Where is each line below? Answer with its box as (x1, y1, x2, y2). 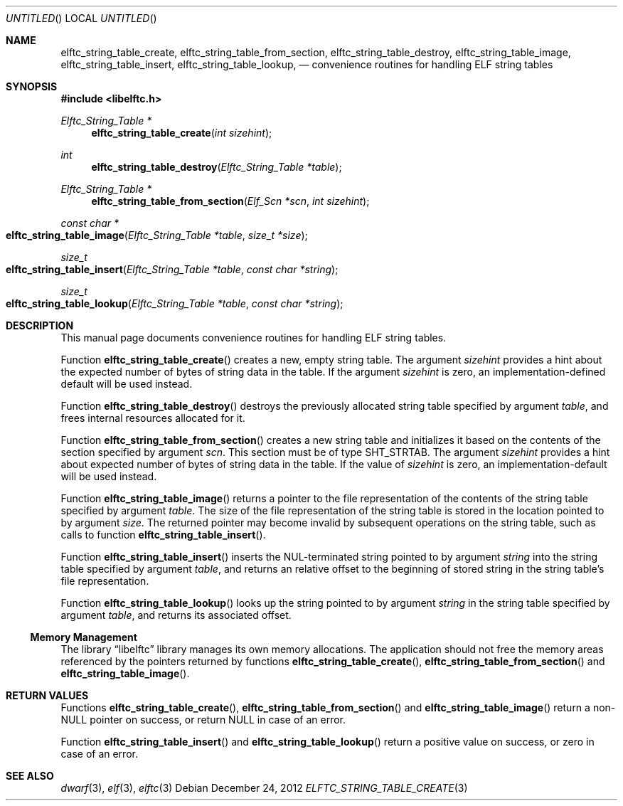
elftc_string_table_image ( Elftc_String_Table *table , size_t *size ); (6, 229, 308, 241)
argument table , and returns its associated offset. (60, 609, 292, 621)
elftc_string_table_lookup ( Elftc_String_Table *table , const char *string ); (6, 297, 344, 309)
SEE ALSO (6, 770, 54, 782)
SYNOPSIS (6, 80, 58, 92)
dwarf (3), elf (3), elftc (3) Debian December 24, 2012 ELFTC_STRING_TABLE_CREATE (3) (60, 782, 468, 794)
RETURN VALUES (6, 689, 89, 701)
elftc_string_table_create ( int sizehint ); (91, 127, 272, 139)
